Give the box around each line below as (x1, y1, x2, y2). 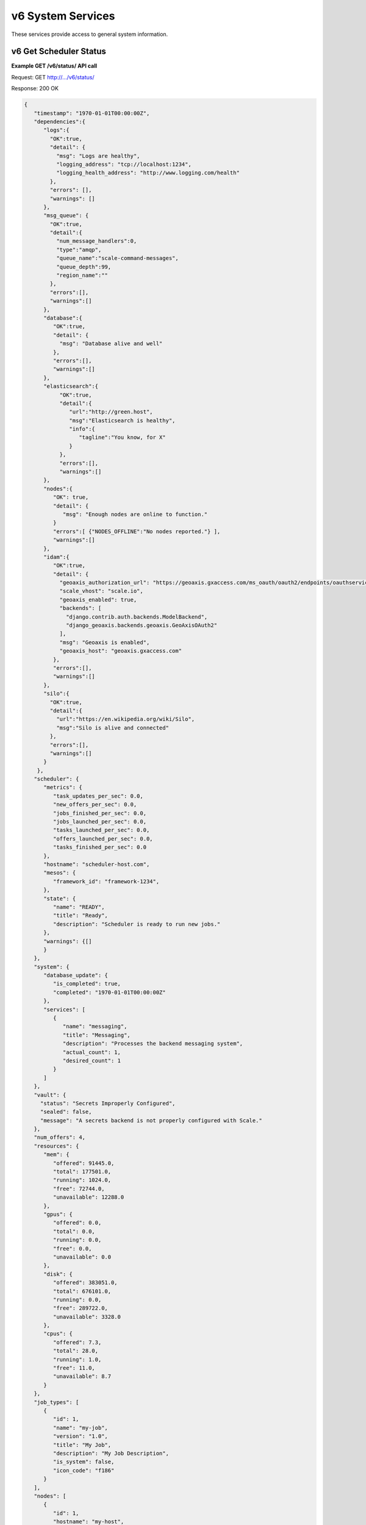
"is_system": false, (52, 1459, 115, 1465)
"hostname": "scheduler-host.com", (43, 861, 150, 867)
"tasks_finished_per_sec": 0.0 (52, 844, 146, 851)
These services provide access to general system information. (11, 30, 168, 38)
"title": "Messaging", (62, 1032, 131, 1038)
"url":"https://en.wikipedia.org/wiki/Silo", (56, 716, 195, 723)
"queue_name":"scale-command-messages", (56, 255, 179, 262)
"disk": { (43, 1271, 73, 1277)
